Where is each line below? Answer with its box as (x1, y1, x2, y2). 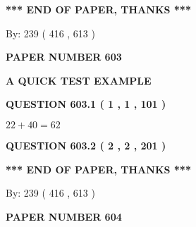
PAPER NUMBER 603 (6, 49, 122, 64)
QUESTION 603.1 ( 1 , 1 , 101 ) (6, 97, 166, 111)
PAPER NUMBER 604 (6, 209, 122, 223)
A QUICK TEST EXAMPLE (6, 73, 152, 87)
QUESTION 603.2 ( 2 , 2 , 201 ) (6, 137, 166, 152)
